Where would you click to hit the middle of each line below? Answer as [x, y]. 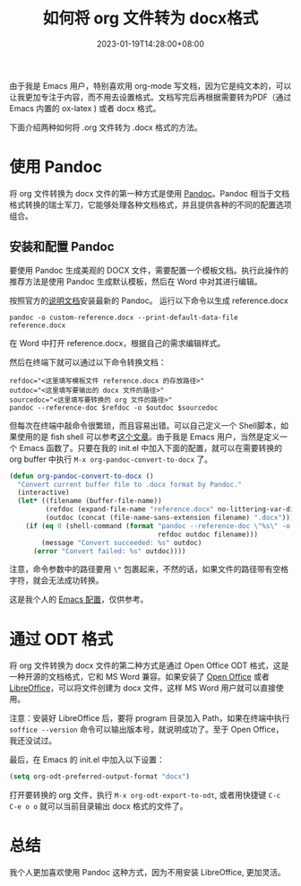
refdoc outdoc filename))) [207, 534]
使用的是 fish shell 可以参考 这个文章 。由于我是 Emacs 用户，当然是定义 [148, 437]
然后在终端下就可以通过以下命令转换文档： [88, 362]
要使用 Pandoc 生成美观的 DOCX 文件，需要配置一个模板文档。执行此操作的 [149, 270]
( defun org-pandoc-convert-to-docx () [82, 476]
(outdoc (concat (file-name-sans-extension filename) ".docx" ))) [170, 518]
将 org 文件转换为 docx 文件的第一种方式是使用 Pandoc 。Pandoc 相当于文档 [150, 193]
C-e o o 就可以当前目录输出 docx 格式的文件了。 [99, 806]
